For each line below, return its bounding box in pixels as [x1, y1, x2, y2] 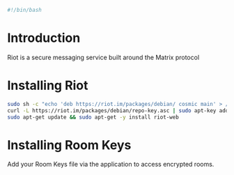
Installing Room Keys [7, 137, 132, 153]
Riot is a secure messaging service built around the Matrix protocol [7, 53, 200, 61]
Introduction [7, 30, 81, 46]
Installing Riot [7, 77, 88, 93]
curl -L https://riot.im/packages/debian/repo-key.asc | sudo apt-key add [7, 107, 229, 114]
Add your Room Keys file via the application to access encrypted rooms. [7, 160, 214, 169]
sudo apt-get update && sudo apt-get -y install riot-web [7, 114, 179, 121]
